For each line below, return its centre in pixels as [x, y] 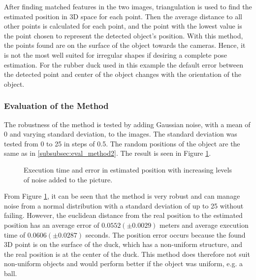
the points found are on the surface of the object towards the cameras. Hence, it [125, 45]
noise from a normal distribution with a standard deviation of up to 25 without [124, 205]
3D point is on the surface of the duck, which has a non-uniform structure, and [123, 244]
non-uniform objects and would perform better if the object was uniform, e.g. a [123, 263]
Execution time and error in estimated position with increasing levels [128, 169]
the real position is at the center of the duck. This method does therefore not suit [127, 254]
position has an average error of [52, 225]
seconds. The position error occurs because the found [165, 234]
